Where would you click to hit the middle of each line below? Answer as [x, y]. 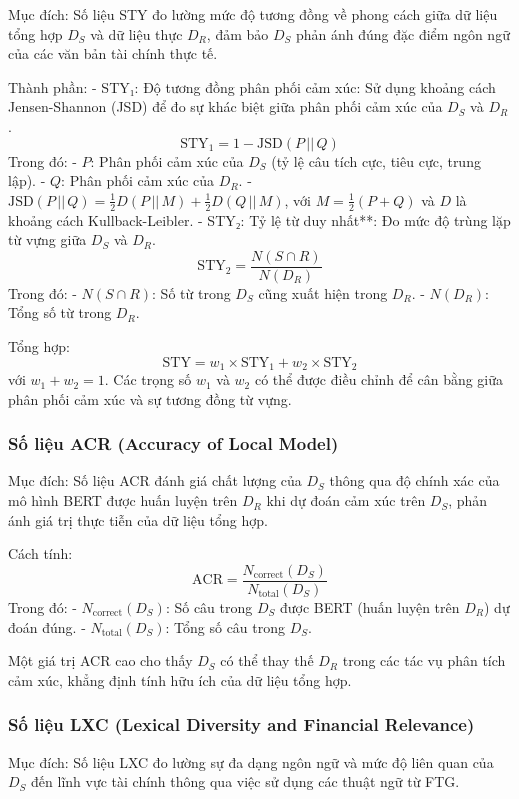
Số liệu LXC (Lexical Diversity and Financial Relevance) [241, 724]
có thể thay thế [267, 660]
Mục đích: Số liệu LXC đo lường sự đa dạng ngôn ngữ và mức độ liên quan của [251, 761]
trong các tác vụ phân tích [424, 660]
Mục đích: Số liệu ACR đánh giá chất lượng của [155, 480]
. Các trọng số [148, 379]
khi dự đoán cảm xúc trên [346, 500]
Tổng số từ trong [60, 312]
